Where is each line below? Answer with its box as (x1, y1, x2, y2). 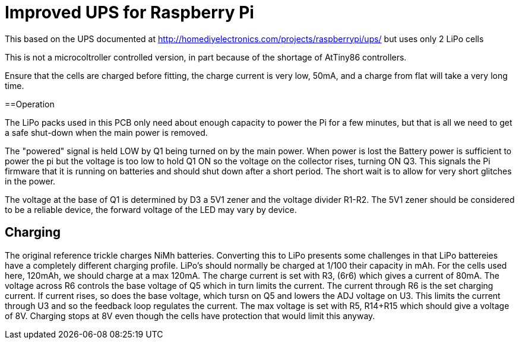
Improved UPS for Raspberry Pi (5, 2, 254, 23)
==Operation (5, 98, 55, 109)
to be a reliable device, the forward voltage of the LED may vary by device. (5, 204, 297, 215)
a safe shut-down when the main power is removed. (5, 127, 208, 138)
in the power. (5, 176, 56, 186)
